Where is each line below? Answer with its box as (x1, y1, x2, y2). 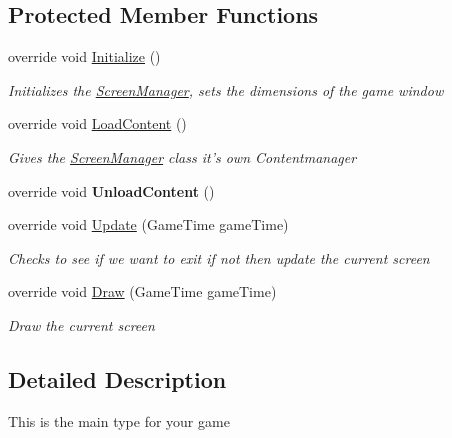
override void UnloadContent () (8, 180, 215, 201)
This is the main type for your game (8, 410, 230, 431)
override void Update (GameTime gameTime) (8, 214, 289, 235)
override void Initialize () (8, 46, 161, 67)
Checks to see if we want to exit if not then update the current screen (8, 247, 430, 268)
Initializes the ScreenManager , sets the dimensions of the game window (8, 79, 444, 100)
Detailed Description (8, 363, 227, 394)
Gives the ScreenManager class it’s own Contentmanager (8, 146, 357, 167)
